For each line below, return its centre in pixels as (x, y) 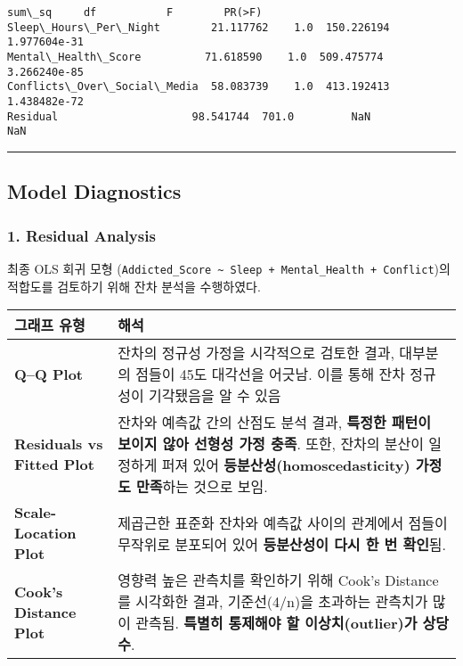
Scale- (36, 513)
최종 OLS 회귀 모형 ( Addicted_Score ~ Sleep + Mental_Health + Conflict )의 (229, 268)
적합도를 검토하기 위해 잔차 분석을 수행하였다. (134, 286)
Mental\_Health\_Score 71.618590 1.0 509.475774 (195, 57)
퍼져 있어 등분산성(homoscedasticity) (286, 465)
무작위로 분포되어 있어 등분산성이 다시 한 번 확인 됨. (282, 544)
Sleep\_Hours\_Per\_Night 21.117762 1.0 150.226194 (199, 27)
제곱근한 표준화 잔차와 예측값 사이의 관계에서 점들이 (283, 522)
